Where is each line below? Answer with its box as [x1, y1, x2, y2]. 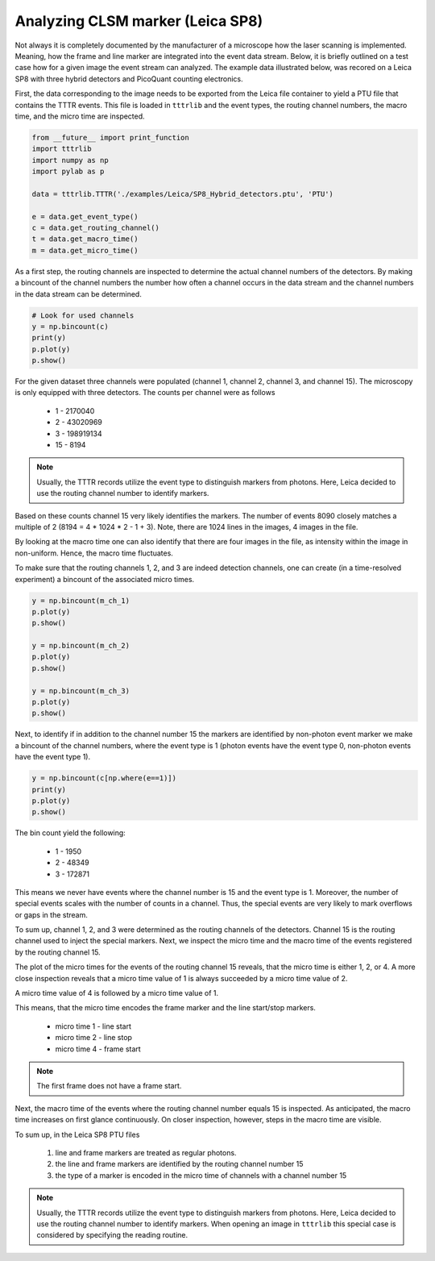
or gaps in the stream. [14, 909, 88, 919]
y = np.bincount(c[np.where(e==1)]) [31, 774, 177, 783]
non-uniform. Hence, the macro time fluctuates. [14, 548, 173, 558]
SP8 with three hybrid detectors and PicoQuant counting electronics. [14, 73, 243, 84]
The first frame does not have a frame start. [36, 1081, 182, 1091]
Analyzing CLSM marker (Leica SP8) [14, 12, 263, 30]
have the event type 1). [14, 752, 91, 762]
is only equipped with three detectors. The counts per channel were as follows [14, 388, 275, 397]
